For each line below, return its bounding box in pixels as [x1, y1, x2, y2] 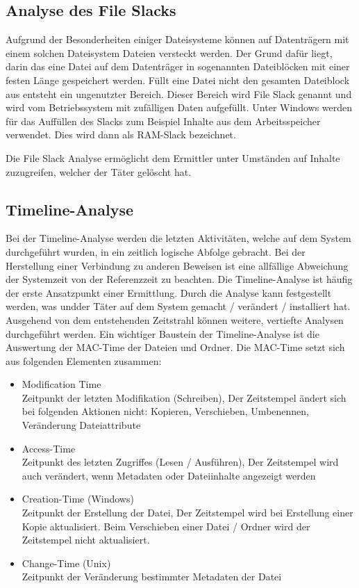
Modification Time [22, 377, 101, 391]
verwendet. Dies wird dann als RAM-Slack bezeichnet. [6, 127, 236, 142]
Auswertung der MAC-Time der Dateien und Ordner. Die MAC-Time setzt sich [6, 340, 345, 354]
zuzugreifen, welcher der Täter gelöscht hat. [6, 164, 192, 179]
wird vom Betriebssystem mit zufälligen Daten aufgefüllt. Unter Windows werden [6, 100, 353, 115]
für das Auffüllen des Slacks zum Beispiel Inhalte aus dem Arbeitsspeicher [6, 113, 321, 128]
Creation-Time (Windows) [22, 491, 134, 506]
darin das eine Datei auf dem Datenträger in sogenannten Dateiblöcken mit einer [6, 59, 350, 74]
